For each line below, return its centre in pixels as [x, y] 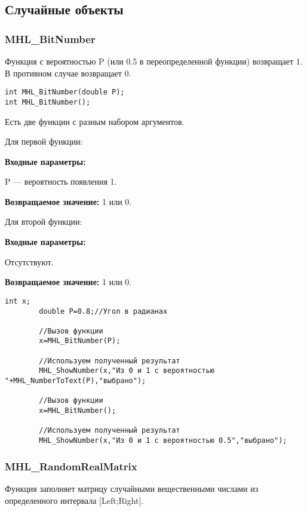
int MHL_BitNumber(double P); [65, 92]
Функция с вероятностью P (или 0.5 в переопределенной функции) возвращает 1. [154, 61]
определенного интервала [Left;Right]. [74, 500]
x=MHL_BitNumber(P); [80, 341]
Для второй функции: [44, 221]
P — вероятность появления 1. [61, 181]
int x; [18, 301]
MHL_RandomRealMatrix [71, 466]
